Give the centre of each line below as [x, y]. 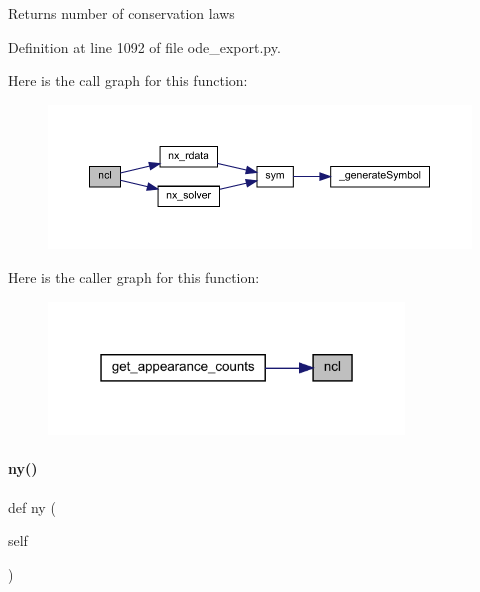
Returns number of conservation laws [121, 13]
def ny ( [32, 506]
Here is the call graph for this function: [128, 80]
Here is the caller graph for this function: [134, 277]
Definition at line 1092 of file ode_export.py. [144, 46]
